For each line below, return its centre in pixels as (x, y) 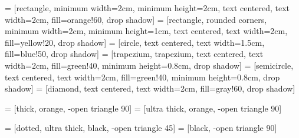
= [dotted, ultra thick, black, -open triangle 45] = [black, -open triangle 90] (141, 128)
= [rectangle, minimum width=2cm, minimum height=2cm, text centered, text (147, 8)
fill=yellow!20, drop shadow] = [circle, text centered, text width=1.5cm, (135, 42)
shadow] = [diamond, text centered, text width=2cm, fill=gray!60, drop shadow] (150, 88)
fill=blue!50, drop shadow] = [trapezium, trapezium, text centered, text (134, 54)
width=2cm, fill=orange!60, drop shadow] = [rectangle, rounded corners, (136, 19)
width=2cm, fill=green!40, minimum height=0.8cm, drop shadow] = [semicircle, (149, 65)
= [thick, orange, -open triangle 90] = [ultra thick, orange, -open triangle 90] (143, 108)
